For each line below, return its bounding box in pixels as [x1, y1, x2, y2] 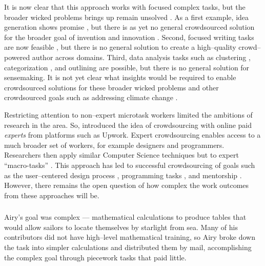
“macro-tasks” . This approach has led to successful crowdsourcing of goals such [4, 159, 255, 170]
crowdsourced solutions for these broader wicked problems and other [4, 82, 219, 92]
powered [4, 51, 30, 62]
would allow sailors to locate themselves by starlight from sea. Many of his [4, 221, 238, 232]
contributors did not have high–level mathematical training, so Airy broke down [4, 232, 255, 242]
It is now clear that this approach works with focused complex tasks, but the [4, 2, 246, 12]
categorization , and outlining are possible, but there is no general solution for [4, 62, 250, 72]
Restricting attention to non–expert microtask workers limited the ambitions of [4, 109, 253, 120]
